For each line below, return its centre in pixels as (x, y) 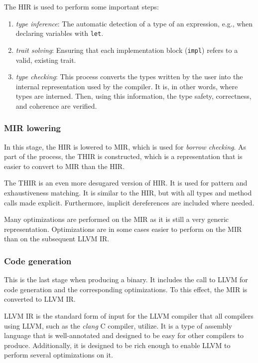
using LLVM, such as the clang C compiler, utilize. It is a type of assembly (118, 325)
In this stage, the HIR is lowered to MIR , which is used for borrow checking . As (125, 146)
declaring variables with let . (60, 33)
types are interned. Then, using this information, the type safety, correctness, (133, 96)
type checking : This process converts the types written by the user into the (129, 77)
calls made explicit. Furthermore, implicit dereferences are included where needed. (129, 202)
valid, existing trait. (46, 60)
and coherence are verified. (56, 105)
